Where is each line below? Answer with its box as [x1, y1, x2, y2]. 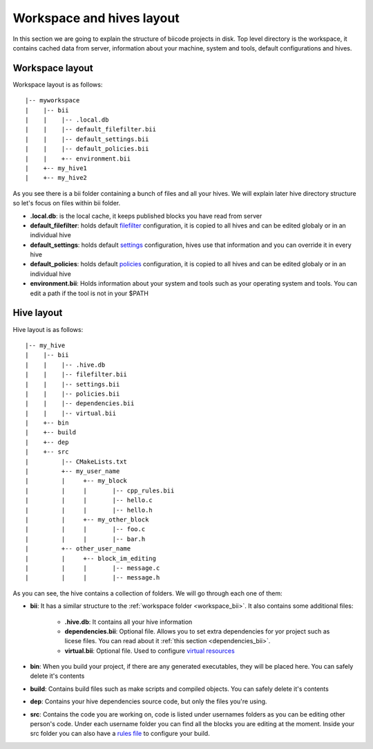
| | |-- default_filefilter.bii [25, 125, 157, 133]
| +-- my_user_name [25, 468, 120, 475]
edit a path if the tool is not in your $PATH [30, 289, 149, 297]
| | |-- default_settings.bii [25, 135, 149, 143]
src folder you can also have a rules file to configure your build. [30, 730, 210, 738]
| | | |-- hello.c [25, 497, 153, 504]
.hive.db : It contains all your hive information [64, 618, 193, 626]
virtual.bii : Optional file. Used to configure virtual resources [64, 647, 235, 655]
